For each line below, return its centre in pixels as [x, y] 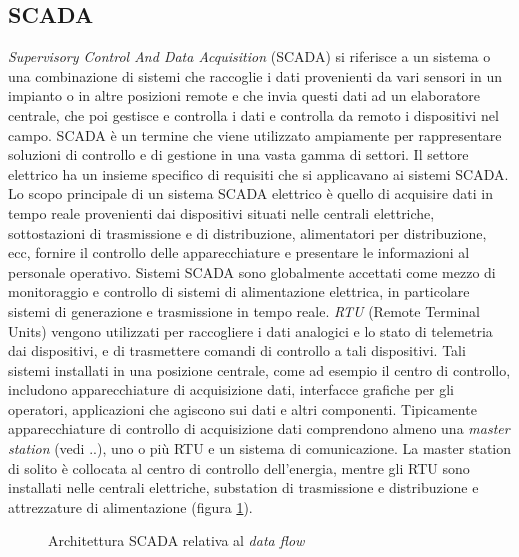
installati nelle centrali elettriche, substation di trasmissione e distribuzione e [243, 487]
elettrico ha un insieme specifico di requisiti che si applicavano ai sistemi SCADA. [258, 173]
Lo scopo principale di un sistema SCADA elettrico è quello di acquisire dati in [250, 193]
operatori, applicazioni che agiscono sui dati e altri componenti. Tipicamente [242, 408]
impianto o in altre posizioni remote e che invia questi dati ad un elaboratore [244, 95]
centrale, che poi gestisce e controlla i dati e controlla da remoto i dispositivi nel [253, 114]
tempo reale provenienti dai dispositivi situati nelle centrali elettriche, [221, 212]
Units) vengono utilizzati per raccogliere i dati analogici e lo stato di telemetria [250, 330]
